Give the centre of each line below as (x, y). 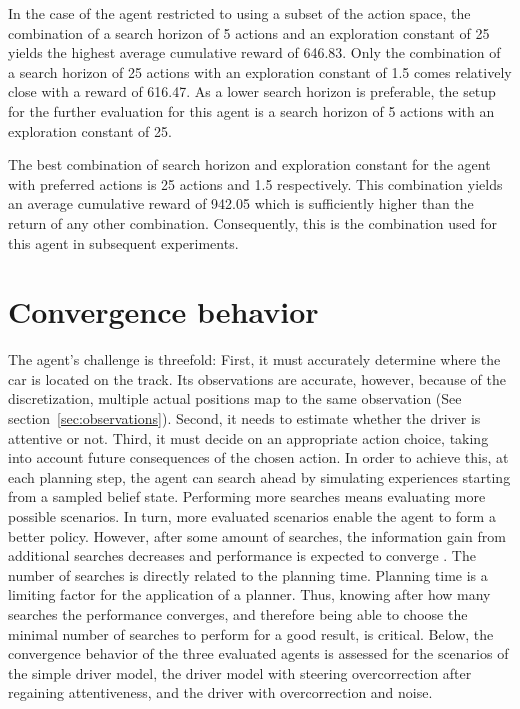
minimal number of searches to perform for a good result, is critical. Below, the (251, 633)
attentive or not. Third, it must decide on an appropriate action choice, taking (248, 437)
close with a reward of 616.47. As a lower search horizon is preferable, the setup (252, 91)
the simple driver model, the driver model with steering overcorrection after (240, 672)
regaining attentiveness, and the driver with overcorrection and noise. (220, 692)
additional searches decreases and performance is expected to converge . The (242, 555)
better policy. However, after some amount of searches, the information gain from (257, 535)
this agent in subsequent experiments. (123, 242)
